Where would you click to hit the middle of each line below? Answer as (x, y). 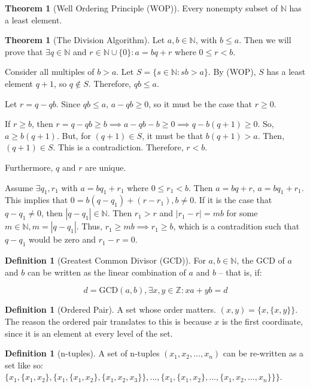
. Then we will (265, 40)
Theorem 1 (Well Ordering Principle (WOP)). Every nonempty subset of (142, 8)
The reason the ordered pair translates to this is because (108, 321)
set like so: (24, 365)
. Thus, (89, 226)
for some (242, 213)
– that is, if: (240, 272)
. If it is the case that (233, 200)
